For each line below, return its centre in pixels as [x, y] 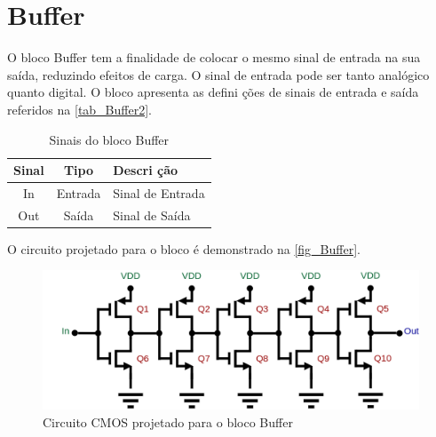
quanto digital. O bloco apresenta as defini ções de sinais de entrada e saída [213, 92]
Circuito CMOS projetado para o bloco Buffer [168, 421]
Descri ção [146, 170]
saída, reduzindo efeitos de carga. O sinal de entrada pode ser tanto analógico [218, 74]
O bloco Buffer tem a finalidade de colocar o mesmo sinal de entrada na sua [214, 57]
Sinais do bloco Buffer [109, 139]
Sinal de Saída [152, 215]
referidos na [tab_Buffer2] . [79, 109]
